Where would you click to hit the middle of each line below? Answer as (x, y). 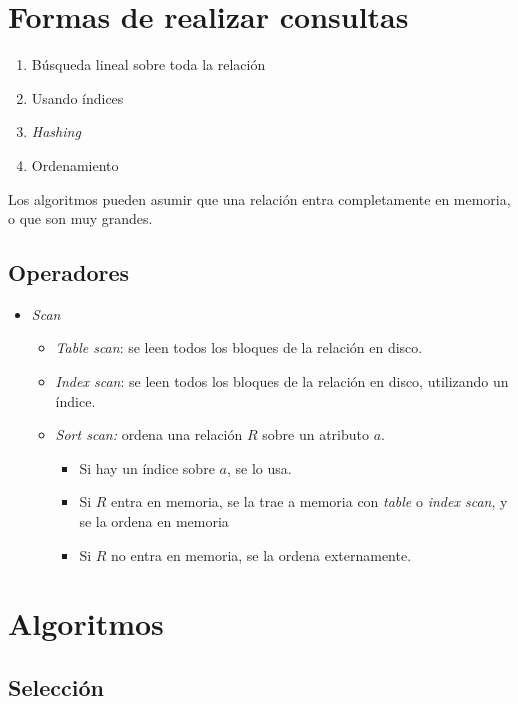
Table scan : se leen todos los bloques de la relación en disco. (239, 347)
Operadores (69, 272)
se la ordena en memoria (154, 521)
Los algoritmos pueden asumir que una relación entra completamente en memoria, (259, 198)
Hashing (56, 131)
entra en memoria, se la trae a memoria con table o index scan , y (309, 501)
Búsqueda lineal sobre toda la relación (148, 64)
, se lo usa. (259, 467)
